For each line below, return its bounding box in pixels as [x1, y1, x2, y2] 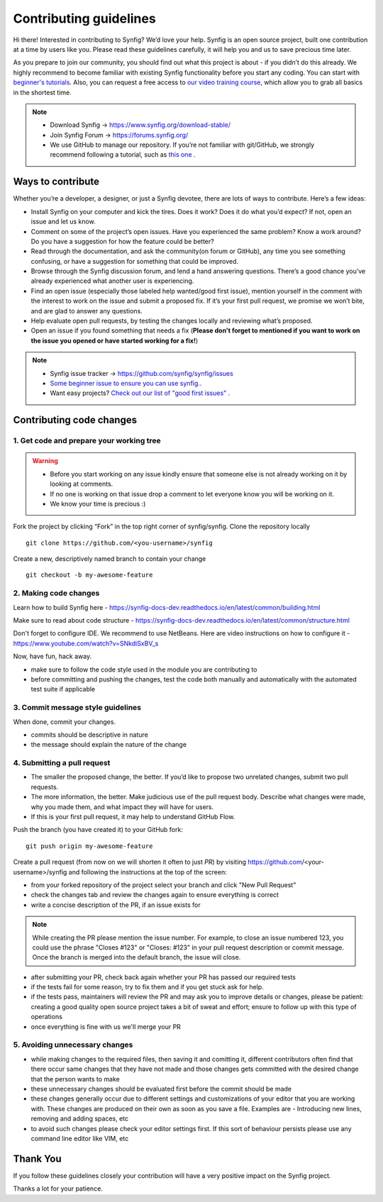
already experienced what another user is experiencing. [30, 277, 194, 285]
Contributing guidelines [13, 11, 156, 26]
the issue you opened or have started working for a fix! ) [30, 336, 199, 345]
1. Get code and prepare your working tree [13, 436, 161, 446]
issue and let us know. [30, 217, 96, 226]
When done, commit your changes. [13, 717, 116, 726]
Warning [32, 457, 58, 465]
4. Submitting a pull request [13, 758, 111, 768]
